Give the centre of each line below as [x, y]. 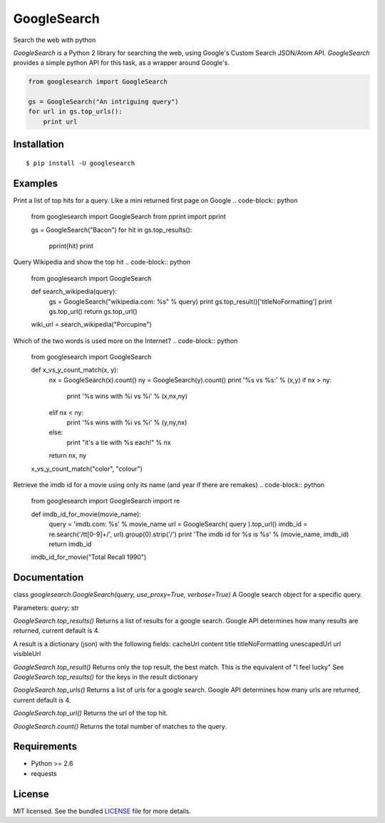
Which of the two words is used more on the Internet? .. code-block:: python [125, 341]
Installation [38, 144]
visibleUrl [27, 654]
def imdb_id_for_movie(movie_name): [86, 514]
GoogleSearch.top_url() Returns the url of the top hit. [91, 713]
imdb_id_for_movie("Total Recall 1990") [89, 557]
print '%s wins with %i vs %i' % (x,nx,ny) [127, 397]
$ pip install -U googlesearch [81, 163]
